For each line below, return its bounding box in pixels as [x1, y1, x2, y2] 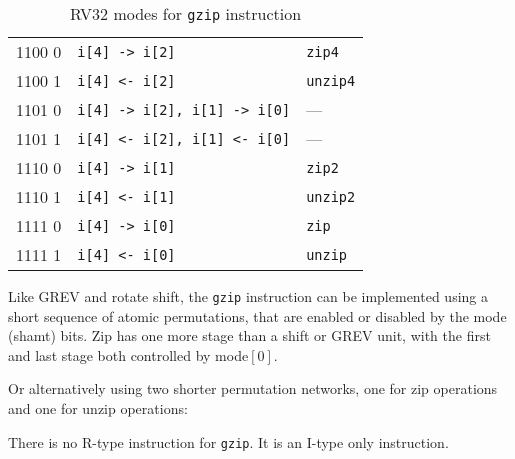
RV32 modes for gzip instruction [70, 2, 302, 25]
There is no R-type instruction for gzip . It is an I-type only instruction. [8, 431, 449, 452]
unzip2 [306, 188, 356, 205]
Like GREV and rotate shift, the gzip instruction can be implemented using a [8, 286, 488, 306]
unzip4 [306, 72, 356, 89]
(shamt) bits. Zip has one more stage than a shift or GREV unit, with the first [8, 325, 491, 346]
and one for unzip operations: [8, 398, 188, 419]
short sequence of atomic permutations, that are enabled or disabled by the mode [8, 305, 507, 326]
